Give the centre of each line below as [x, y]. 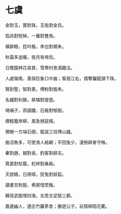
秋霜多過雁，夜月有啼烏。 [31, 57]
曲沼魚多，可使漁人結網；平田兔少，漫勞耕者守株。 [58, 142]
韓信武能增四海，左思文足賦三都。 [40, 195]
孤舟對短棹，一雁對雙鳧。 [31, 36]
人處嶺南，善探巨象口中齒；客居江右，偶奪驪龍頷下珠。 [62, 78]
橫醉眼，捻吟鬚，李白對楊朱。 [36, 46]
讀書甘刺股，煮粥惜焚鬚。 [31, 185]
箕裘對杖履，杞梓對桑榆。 [31, 163]
